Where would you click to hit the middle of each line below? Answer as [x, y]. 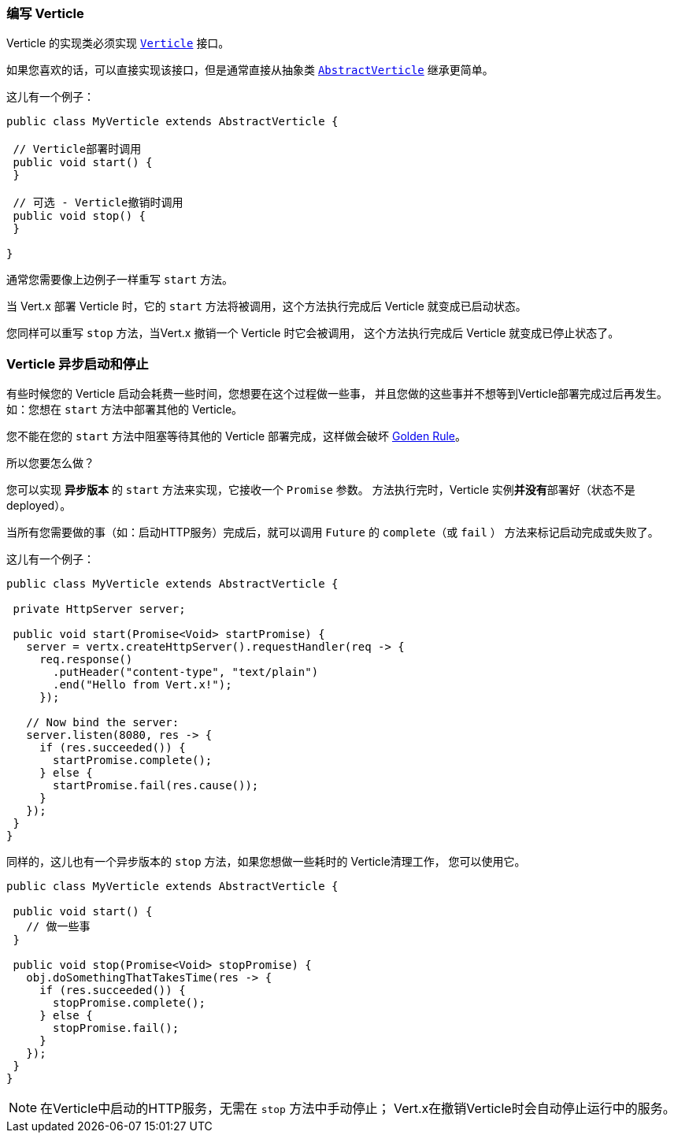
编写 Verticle [45, 13]
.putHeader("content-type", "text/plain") [186, 672]
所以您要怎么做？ [50, 463]
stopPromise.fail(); [116, 1028]
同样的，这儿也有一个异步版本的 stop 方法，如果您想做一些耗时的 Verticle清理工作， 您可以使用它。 [266, 862]
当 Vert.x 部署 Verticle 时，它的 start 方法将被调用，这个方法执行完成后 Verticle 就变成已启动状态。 [267, 306]
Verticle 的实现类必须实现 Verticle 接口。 [118, 43]
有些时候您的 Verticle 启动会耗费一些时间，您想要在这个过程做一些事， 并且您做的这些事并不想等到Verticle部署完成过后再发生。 [337, 394]
